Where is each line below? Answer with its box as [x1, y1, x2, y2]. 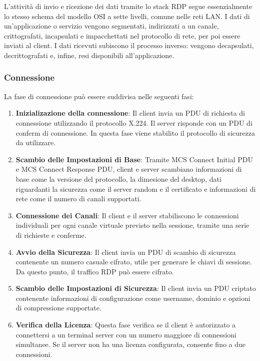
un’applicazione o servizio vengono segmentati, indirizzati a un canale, [4, 21, 219, 31]
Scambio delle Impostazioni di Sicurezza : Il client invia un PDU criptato [15, 283, 256, 293]
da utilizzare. [15, 137, 56, 148]
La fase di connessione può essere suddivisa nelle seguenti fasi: [4, 91, 194, 101]
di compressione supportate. [15, 302, 101, 313]
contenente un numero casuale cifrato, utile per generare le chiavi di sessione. [15, 256, 252, 267]
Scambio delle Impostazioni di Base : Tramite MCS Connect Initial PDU [15, 154, 253, 164]
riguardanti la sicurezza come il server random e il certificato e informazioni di [15, 183, 256, 194]
